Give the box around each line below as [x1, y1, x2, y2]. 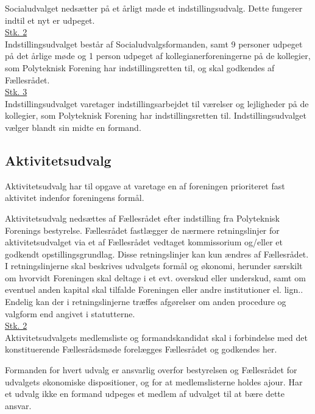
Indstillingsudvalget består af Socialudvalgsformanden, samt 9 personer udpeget [5, 37, 303, 50]
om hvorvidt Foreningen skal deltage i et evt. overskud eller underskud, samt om [5, 271, 306, 284]
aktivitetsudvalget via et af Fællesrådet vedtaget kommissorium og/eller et [5, 236, 283, 248]
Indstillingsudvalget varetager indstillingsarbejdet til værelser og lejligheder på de [5, 97, 309, 110]
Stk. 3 [5, 85, 27, 98]
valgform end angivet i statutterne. [5, 307, 135, 320]
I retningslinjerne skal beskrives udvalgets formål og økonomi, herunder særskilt [5, 259, 303, 272]
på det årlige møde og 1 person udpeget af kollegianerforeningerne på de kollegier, [5, 49, 311, 62]
